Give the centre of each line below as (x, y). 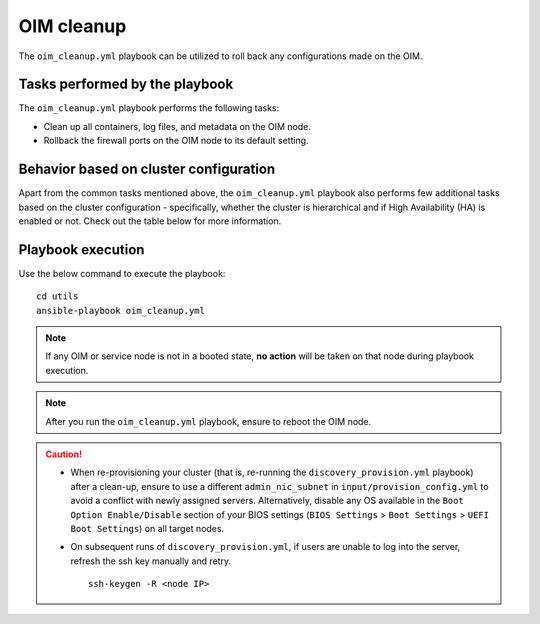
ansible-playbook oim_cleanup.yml (120, 310)
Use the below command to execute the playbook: (122, 273)
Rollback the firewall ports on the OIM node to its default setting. (176, 141)
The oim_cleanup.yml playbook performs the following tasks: (149, 108)
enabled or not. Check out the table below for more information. (150, 221)
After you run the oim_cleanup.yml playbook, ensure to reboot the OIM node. (208, 421)
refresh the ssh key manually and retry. (151, 561)
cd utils (57, 296)
